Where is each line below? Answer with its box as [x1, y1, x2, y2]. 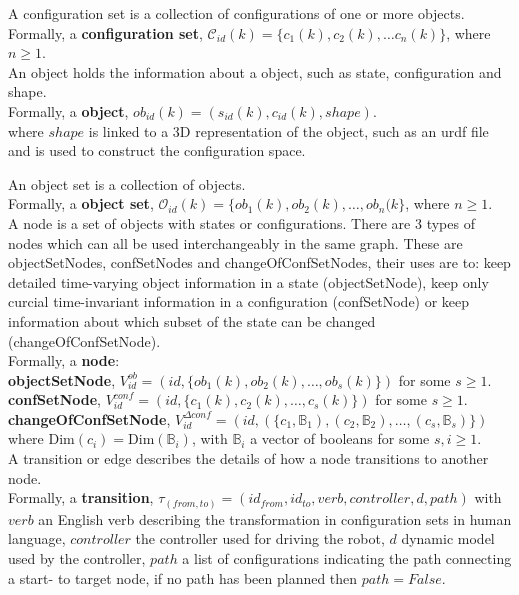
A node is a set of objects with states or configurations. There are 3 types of [8, 212, 475, 233]
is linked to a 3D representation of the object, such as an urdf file [88, 120, 489, 141]
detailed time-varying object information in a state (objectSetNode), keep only [8, 271, 489, 292]
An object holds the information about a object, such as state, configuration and [8, 61, 502, 82]
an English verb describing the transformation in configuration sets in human [38, 508, 512, 529]
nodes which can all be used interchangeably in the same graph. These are [8, 232, 463, 253]
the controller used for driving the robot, [135, 528, 385, 549]
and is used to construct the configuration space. [8, 140, 306, 161]
